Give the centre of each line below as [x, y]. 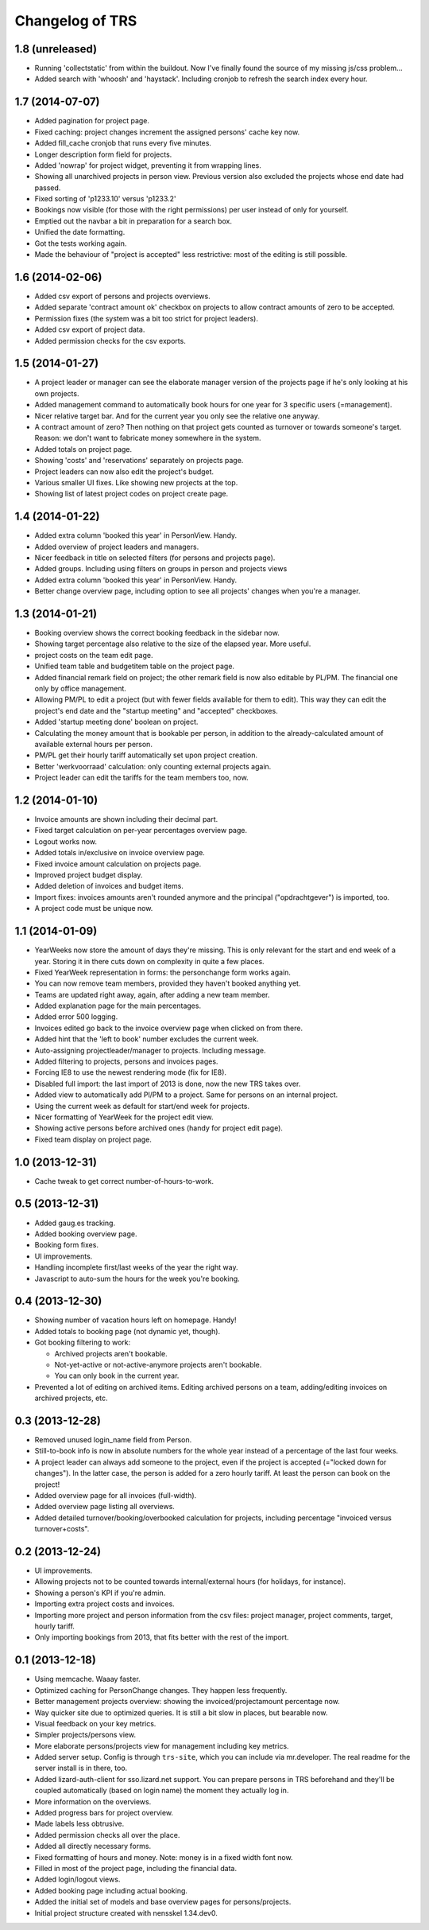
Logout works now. [66, 841]
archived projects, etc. [71, 1398]
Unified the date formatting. [80, 232]
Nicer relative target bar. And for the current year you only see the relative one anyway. [177, 416]
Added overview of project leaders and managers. [117, 547]
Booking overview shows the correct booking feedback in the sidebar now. [157, 633]
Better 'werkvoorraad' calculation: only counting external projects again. [153, 766]
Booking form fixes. [67, 1245]
